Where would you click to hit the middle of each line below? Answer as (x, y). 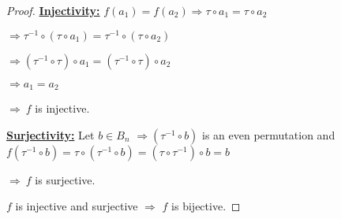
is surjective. (65, 179)
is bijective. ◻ (206, 206)
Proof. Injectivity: (53, 10)
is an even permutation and (269, 134)
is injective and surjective (77, 206)
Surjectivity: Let (51, 134)
